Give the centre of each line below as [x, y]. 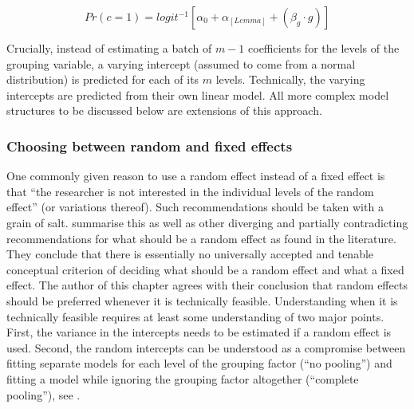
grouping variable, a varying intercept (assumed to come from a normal [181, 63]
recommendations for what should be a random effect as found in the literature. [201, 238]
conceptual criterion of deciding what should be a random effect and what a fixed [205, 269]
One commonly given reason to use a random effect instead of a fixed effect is [196, 176]
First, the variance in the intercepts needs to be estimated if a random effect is [199, 332]
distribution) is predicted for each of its [103, 79]
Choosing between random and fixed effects [150, 146]
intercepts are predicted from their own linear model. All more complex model [198, 94]
